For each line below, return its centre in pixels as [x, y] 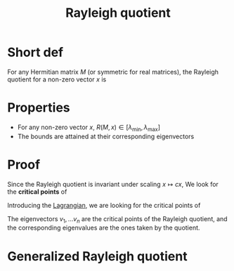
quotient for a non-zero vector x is [57, 79]
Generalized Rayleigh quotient [97, 256]
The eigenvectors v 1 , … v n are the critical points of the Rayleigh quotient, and [117, 219]
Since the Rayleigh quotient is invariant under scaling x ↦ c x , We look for [113, 184]
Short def [35, 52]
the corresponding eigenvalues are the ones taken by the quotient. [104, 228]
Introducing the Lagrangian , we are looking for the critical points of [104, 205]
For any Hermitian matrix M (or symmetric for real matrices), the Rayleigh [113, 72]
